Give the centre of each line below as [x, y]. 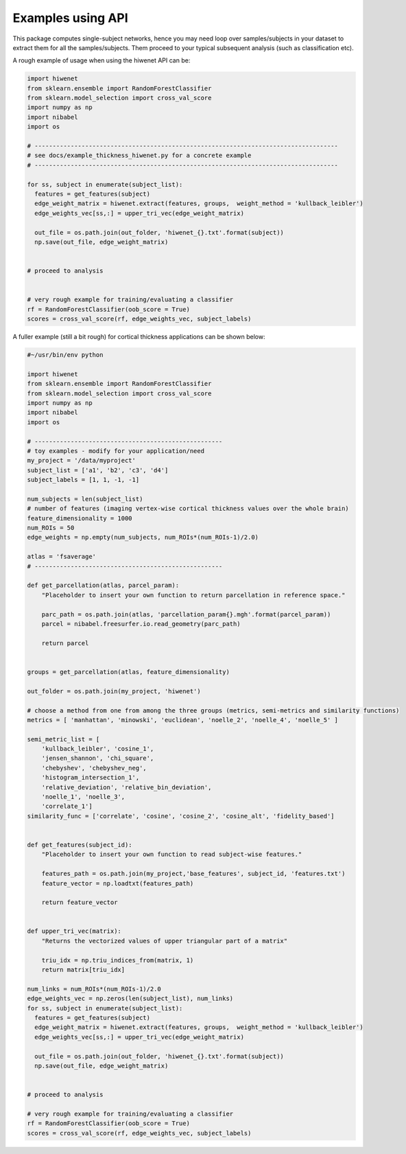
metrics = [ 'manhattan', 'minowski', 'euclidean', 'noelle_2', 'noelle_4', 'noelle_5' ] [183, 720]
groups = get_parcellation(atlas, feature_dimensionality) [128, 672]
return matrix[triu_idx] [83, 970]
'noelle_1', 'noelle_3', [83, 797]
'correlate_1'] [67, 806]
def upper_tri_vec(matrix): [74, 931]
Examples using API [70, 18]
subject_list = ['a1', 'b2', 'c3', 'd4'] [98, 470]
